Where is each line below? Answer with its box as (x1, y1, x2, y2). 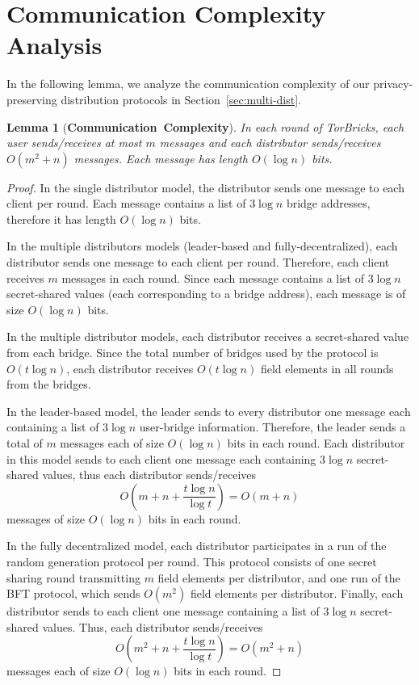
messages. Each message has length (73, 149, 248, 166)
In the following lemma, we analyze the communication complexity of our (6, 75, 370, 92)
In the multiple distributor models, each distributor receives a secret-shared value (6, 328, 409, 345)
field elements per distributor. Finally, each (190, 585, 404, 602)
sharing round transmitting (6, 569, 140, 586)
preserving (6, 90, 57, 107)
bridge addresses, (286, 195, 371, 212)
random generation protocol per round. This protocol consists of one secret (6, 553, 377, 569)
